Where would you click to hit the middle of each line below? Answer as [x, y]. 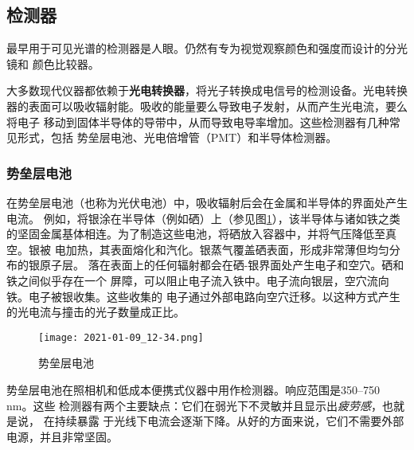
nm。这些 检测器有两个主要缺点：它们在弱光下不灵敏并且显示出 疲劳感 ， [195, 405]
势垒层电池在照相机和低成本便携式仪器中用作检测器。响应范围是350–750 [193, 389]
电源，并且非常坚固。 [62, 436]
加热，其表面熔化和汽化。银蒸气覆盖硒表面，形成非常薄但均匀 [227, 249]
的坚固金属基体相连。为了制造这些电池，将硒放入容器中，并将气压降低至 [196, 234]
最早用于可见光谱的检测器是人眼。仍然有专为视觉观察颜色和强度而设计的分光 [207, 48]
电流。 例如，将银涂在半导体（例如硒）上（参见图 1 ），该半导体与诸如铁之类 [203, 218]
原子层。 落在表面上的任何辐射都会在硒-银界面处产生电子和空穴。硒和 [222, 265]
